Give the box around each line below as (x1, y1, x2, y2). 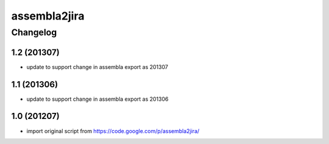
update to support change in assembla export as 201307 (26, 63, 169, 70)
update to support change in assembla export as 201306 (26, 95, 169, 103)
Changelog (11, 27, 57, 38)
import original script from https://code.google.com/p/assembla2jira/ (26, 127, 200, 134)
